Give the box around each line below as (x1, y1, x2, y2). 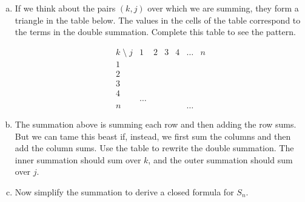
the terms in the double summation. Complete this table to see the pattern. (15, 25, 296, 38)
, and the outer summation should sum (148, 153, 293, 166)
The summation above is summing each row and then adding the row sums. (15, 118, 297, 130)
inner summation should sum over (15, 153, 141, 166)
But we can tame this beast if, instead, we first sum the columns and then (15, 129, 291, 142)
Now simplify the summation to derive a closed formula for (15, 185, 234, 198)
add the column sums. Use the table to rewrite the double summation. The (15, 142, 294, 154)
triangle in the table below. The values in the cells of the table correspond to (15, 13, 301, 26)
